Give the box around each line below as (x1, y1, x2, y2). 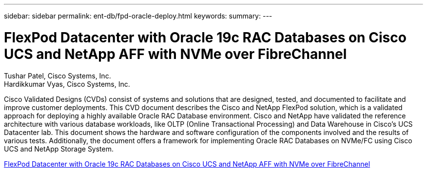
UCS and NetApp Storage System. (4, 144, 114, 153)
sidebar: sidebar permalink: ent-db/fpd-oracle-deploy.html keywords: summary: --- (4, 12, 272, 20)
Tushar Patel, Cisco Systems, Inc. (4, 71, 111, 80)
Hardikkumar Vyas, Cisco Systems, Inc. (4, 79, 130, 88)
